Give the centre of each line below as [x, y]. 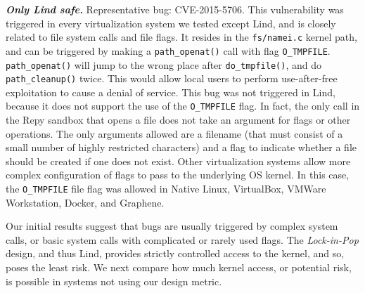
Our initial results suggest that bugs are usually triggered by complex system [172, 226]
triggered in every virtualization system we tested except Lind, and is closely [171, 23]
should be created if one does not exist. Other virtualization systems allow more [178, 161]
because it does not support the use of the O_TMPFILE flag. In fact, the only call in [183, 106]
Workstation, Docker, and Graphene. [85, 202]
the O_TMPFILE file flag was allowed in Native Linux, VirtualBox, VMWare [166, 189]
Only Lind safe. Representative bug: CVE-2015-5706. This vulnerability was [175, 9]
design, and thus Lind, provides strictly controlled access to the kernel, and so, [175, 253]
